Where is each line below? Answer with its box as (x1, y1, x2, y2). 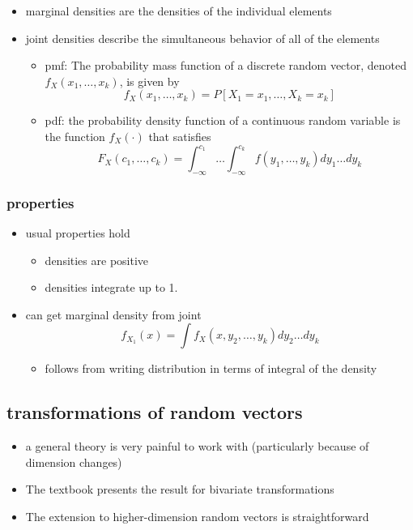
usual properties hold (25, 224, 130, 241)
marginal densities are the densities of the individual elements (25, 2, 332, 19)
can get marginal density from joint (25, 306, 202, 323)
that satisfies (148, 127, 211, 144)
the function (45, 127, 105, 144)
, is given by (119, 72, 180, 89)
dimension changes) (25, 453, 122, 470)
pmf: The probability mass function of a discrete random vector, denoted (45, 57, 407, 74)
